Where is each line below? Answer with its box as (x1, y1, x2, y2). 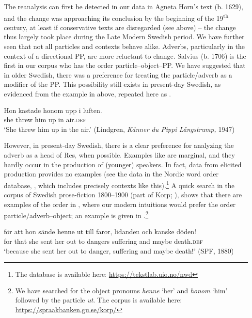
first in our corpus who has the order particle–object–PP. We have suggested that (4, 60, 246, 70)
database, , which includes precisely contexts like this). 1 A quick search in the (4, 178, 235, 190)
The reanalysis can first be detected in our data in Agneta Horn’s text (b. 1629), (4, 1, 243, 11)
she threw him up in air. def (4, 114, 86, 125)
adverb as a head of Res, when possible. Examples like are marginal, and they (4, 149, 235, 159)
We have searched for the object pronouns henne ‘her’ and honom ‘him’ (15, 285, 228, 295)
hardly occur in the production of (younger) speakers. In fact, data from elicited (4, 159, 242, 169)
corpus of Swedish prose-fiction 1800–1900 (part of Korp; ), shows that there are (4, 190, 242, 199)
